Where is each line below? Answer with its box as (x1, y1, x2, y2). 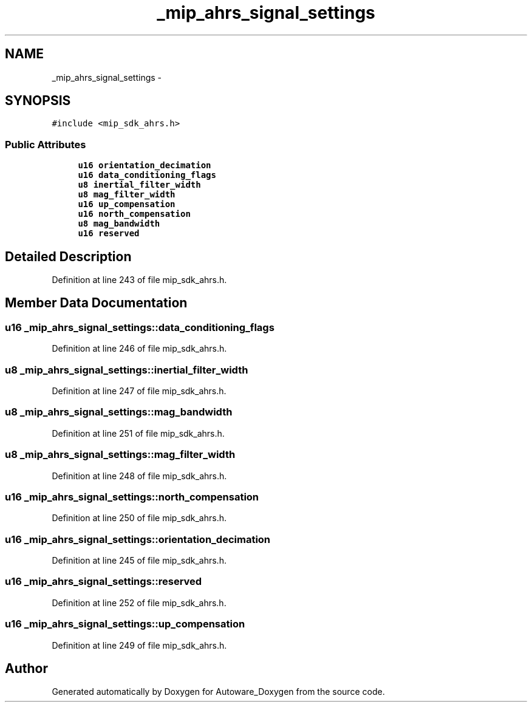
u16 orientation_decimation (78, 160, 211, 171)
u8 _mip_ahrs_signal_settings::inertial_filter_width (5, 363, 248, 376)
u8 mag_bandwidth (78, 219, 160, 229)
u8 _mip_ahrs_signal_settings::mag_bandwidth (5, 406, 233, 418)
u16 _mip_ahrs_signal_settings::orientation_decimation (5, 533, 271, 545)
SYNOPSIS (5, 93, 71, 109)
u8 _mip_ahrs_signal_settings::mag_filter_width (5, 448, 236, 461)
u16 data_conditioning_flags (78, 170, 216, 180)
